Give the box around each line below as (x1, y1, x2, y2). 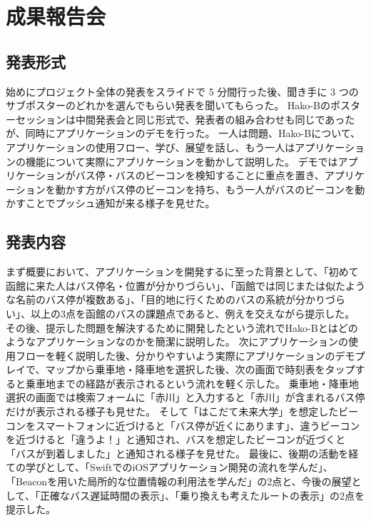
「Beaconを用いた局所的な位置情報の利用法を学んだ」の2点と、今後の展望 (6, 474, 352, 489)
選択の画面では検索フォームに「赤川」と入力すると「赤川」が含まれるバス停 (6, 390, 365, 405)
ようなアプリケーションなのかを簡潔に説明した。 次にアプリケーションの (6, 334, 349, 349)
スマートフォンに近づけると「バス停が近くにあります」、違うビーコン (35, 418, 360, 433)
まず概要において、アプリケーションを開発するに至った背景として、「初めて (6, 264, 359, 279)
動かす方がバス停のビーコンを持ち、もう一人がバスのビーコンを (55, 181, 355, 196)
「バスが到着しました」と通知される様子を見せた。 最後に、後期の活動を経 (6, 445, 359, 460)
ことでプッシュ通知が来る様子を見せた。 (25, 196, 215, 211)
